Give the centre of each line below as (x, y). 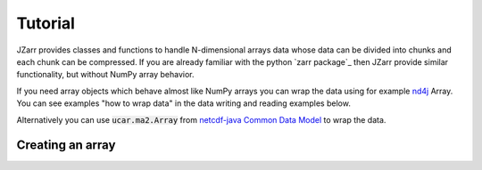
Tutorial (46, 23)
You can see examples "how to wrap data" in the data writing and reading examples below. (184, 103)
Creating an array (66, 146)
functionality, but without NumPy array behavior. (106, 75)
